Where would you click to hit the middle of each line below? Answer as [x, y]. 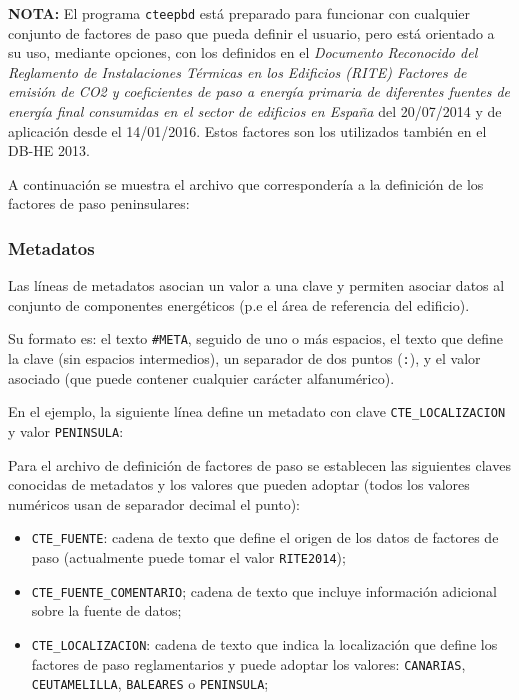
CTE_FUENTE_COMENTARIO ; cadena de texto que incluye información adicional [264, 590]
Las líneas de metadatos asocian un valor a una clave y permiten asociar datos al [256, 285]
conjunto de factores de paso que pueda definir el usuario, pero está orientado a [251, 32]
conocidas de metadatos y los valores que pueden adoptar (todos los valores [239, 484]
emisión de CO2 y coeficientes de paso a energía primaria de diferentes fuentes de [259, 91]
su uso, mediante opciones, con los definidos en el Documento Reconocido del [243, 52]
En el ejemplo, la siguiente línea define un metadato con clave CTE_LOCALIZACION [257, 411]
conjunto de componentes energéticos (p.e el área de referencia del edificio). [239, 304]
